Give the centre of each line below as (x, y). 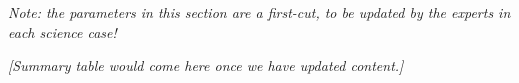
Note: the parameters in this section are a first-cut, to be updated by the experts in (259, 12)
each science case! (62, 31)
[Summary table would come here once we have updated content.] (206, 65)
